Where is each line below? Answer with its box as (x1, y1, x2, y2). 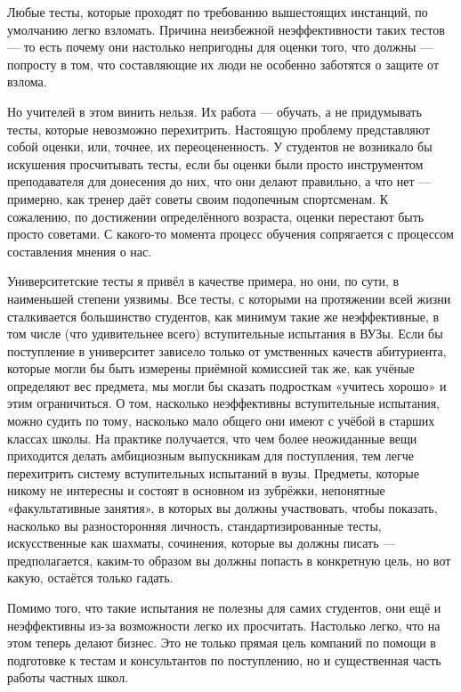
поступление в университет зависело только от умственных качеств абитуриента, (7, 341, 447, 360)
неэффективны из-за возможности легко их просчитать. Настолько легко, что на (7, 615, 441, 634)
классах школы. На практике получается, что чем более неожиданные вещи (7, 428, 417, 447)
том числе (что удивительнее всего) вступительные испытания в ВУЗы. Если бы (7, 324, 443, 343)
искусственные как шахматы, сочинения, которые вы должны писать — (7, 533, 396, 552)
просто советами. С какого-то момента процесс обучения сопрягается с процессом (7, 224, 454, 243)
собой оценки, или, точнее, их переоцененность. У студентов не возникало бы (7, 137, 433, 156)
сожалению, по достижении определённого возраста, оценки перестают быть (7, 207, 425, 225)
